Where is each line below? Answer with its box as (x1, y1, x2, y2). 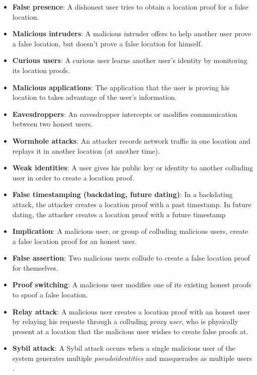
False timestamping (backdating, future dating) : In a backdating (12, 189, 233, 200)
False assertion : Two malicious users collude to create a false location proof (12, 253, 250, 263)
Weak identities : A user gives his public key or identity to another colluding (12, 162, 253, 173)
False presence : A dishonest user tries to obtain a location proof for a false (12, 2, 248, 12)
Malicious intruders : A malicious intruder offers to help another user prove (12, 28, 251, 39)
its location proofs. (12, 65, 70, 75)
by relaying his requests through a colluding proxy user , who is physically (12, 316, 238, 327)
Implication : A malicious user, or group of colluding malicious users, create (12, 226, 248, 236)
